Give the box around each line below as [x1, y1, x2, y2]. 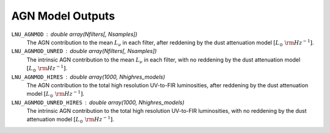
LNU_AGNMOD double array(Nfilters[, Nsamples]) [11, 31, 137, 38]
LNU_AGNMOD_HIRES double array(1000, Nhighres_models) [11, 73, 166, 81]
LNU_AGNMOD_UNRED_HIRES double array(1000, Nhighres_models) [11, 98, 185, 106]
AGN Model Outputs [11, 9, 116, 23]
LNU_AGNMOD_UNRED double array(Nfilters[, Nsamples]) [11, 48, 157, 55]
